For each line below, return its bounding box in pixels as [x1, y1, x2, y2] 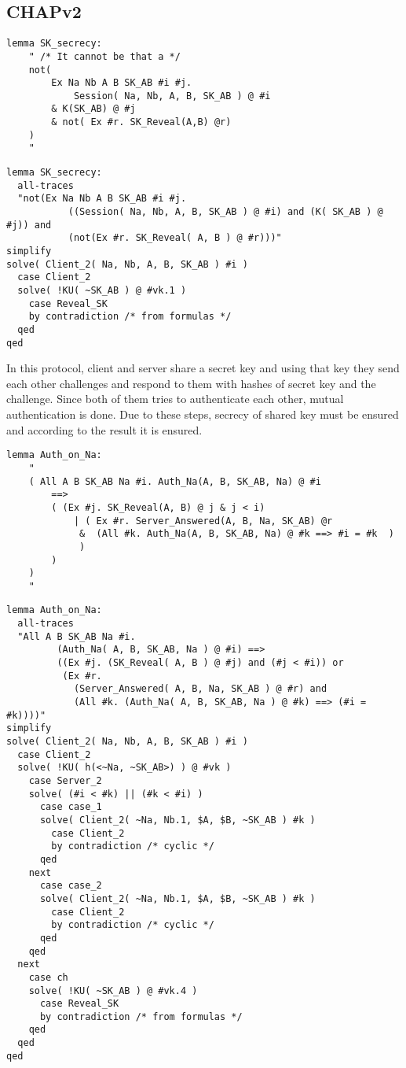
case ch [28, 971, 68, 983]
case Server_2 [28, 775, 102, 787]
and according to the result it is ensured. [6, 421, 203, 438]
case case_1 [39, 801, 102, 813]
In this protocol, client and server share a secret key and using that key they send [6, 360, 400, 376]
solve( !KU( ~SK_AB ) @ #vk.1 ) [17, 285, 187, 297]
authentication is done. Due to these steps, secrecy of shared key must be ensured [6, 406, 399, 423]
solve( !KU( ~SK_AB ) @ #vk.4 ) [28, 985, 198, 996]
